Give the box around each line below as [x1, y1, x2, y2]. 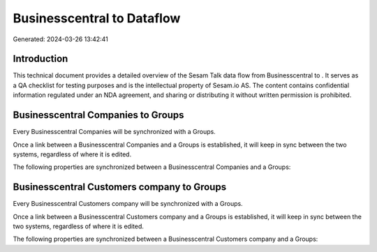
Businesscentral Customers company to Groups [13, 181, 227, 193]
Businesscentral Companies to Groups [13, 109, 184, 121]
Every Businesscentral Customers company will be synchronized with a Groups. [13, 200, 244, 208]
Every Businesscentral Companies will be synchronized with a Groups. [13, 128, 216, 136]
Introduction [13, 53, 68, 65]
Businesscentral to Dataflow [13, 10, 181, 26]
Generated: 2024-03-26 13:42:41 [13, 35, 108, 43]
